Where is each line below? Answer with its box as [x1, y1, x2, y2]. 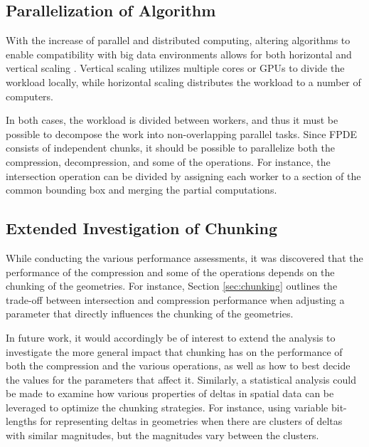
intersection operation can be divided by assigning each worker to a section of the [6, 168, 361, 183]
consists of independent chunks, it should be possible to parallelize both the [6, 140, 335, 155]
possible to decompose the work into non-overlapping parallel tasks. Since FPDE [6, 126, 358, 141]
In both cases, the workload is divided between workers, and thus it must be [6, 112, 338, 127]
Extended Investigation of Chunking [6, 217, 278, 239]
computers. [6, 88, 54, 103]
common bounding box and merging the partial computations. [6, 182, 277, 197]
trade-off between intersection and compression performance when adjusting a [6, 292, 345, 307]
